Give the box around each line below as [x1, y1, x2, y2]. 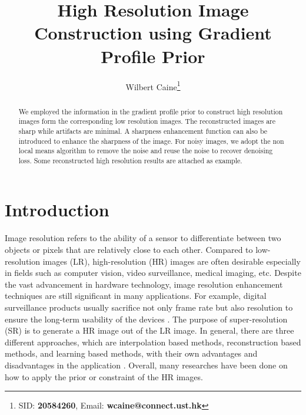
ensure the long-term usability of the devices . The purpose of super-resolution [5, 312, 288, 325]
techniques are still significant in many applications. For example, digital [5, 289, 267, 302]
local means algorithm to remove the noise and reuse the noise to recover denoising [18, 146, 273, 156]
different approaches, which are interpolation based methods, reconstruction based [5, 335, 301, 348]
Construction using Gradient [34, 21, 272, 45]
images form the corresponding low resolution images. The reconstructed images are [18, 116, 276, 126]
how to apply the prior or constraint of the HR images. [5, 370, 203, 383]
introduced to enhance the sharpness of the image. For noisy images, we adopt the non [18, 136, 284, 146]
